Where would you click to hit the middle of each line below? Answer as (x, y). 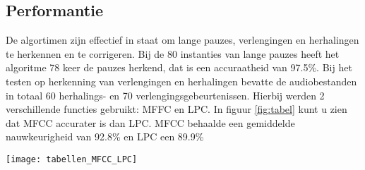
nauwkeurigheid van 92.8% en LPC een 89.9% (105, 136)
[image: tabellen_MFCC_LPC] (72, 159)
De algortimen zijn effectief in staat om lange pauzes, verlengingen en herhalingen (182, 40)
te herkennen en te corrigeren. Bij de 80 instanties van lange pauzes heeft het (173, 53)
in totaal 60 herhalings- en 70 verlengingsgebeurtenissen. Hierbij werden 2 (165, 95)
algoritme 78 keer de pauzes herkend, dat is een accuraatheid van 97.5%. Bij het (179, 67)
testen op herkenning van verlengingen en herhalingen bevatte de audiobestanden (181, 81)
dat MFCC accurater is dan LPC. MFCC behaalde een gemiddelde (150, 122)
